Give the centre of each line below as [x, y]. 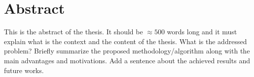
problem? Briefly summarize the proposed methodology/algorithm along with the [127, 51]
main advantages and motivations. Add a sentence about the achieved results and [127, 60]
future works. [24, 70]
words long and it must [202, 32]
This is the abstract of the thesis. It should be [73, 32]
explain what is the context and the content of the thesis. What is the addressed [126, 41]
